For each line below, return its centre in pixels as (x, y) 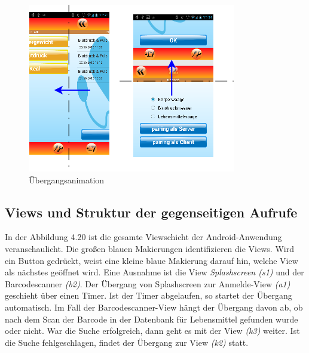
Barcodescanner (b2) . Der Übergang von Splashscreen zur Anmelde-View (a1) (148, 283)
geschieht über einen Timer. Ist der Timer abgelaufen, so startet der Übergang (149, 295)
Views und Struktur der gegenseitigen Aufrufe (151, 212)
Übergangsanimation (67, 179)
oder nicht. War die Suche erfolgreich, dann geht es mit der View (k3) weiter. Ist (152, 331)
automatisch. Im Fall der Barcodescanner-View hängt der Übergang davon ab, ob (154, 307)
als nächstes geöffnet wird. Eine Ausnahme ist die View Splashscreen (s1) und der (154, 272)
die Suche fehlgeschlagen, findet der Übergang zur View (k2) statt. (127, 342)
